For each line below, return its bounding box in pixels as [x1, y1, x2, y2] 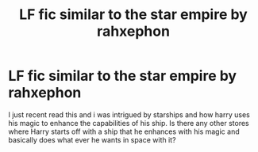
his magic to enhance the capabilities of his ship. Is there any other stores [8, 118, 250, 127]
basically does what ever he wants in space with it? [8, 135, 176, 144]
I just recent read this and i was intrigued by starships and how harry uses [8, 109, 250, 120]
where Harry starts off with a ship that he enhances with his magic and [8, 127, 240, 136]
